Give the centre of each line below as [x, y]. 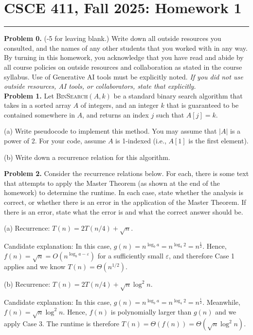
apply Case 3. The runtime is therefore [62, 324]
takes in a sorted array [37, 105]
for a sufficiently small [130, 255]
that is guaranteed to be [203, 105]
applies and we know [35, 266]
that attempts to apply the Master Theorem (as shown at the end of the [112, 183]
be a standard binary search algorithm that [178, 95]
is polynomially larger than [151, 311]
